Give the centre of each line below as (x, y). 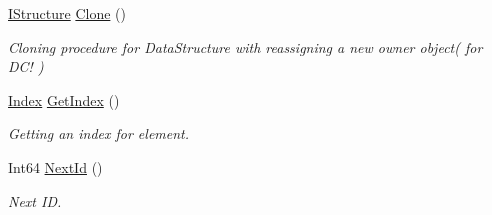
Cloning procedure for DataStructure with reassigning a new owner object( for (245, 46)
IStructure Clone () (67, 13)
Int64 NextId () (55, 166)
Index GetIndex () (64, 99)
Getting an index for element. (99, 133)
